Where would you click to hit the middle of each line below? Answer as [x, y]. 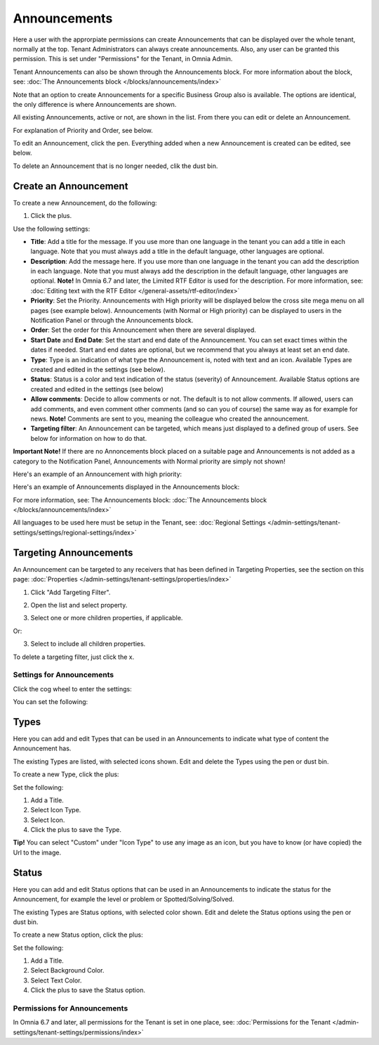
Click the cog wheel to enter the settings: [73, 688]
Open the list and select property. [79, 605]
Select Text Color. [56, 980]
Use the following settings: [52, 229]
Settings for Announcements [64, 675]
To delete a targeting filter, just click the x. [74, 657]
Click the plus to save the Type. [76, 830]
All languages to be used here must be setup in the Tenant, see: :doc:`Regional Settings [139, 522]
